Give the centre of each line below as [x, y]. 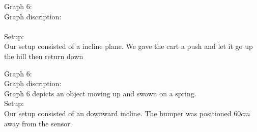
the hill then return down [44, 56]
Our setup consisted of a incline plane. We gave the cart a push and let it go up [128, 46]
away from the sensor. [38, 123]
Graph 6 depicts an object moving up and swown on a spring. [100, 93]
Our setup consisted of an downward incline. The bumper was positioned [118, 113]
